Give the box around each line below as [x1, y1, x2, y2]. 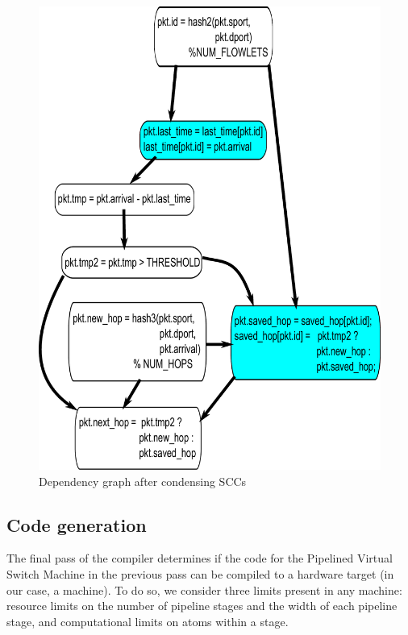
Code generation [6, 512, 147, 537]
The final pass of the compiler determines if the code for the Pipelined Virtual [6, 550, 393, 567]
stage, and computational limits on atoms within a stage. [6, 612, 289, 629]
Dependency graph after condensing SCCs [39, 472, 247, 489]
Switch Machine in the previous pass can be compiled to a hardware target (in [6, 566, 394, 583]
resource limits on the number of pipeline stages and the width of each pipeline [6, 597, 398, 614]
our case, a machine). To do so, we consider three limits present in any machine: [6, 581, 402, 598]
